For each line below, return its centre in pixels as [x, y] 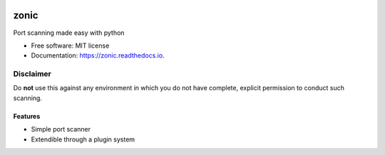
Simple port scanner [61, 129]
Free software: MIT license [70, 46]
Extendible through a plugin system [83, 139]
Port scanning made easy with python [69, 33]
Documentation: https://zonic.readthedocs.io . [98, 55]
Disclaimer [32, 74]
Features [27, 116]
